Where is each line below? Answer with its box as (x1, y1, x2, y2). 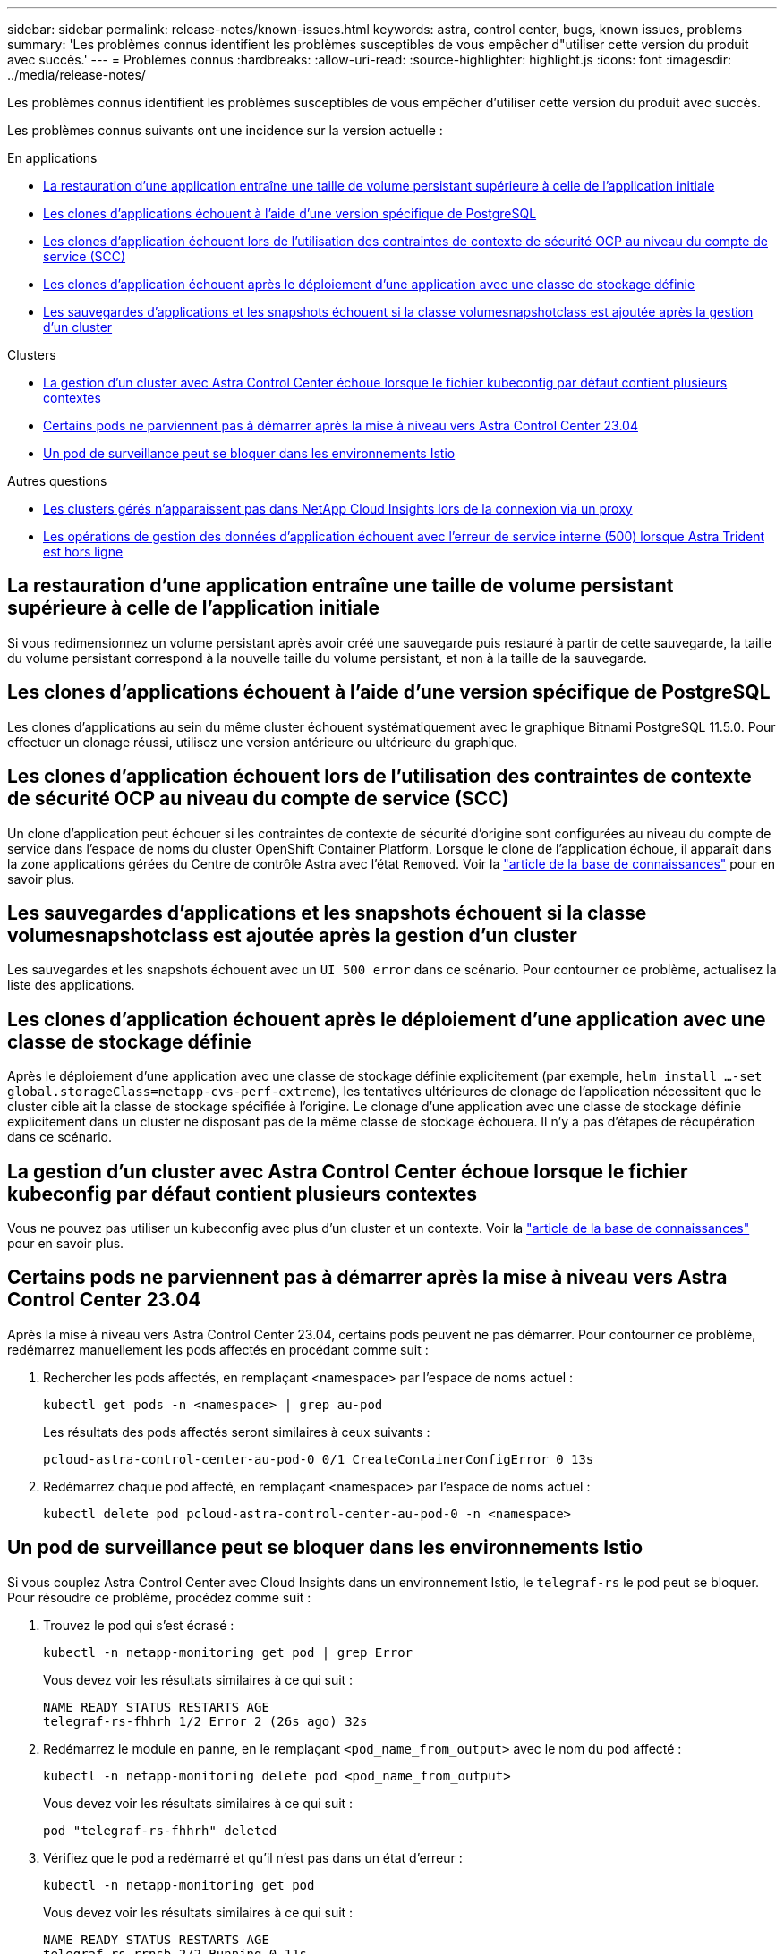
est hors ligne (43, 544, 124, 559)
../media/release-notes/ (7, 67, 146, 82)
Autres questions (7, 473, 107, 488)
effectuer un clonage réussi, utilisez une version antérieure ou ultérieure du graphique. (7, 734, 518, 750)
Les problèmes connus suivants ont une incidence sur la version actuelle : (7, 123, 443, 138)
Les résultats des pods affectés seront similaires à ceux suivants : (43, 1423, 430, 1440)
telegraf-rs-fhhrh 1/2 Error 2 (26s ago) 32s (43, 1713, 368, 1729)
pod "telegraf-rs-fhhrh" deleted (43, 1822, 277, 1838)
